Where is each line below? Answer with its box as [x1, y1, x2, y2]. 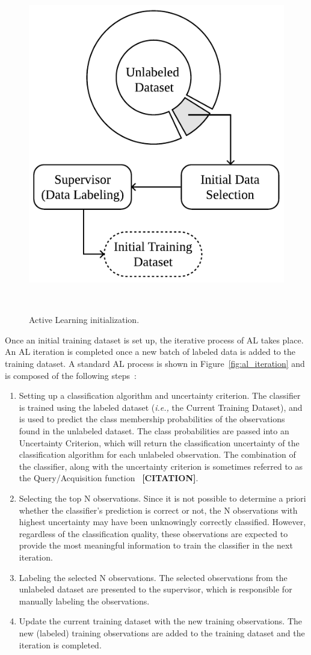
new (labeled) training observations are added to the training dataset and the [19, 626, 305, 639]
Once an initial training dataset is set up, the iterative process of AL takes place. [5, 333, 304, 346]
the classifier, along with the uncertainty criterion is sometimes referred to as [19, 460, 303, 472]
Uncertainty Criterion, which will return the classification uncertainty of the [19, 436, 300, 449]
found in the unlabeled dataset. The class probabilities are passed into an [19, 425, 289, 437]
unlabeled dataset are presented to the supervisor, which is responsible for [19, 583, 292, 595]
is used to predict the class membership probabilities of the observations [19, 413, 285, 425]
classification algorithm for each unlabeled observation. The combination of [19, 448, 296, 461]
